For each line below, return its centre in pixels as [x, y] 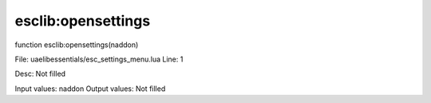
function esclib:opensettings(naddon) [77, 45]
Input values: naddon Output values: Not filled [90, 89]
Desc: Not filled [40, 74]
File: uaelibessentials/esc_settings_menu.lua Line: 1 [99, 59]
